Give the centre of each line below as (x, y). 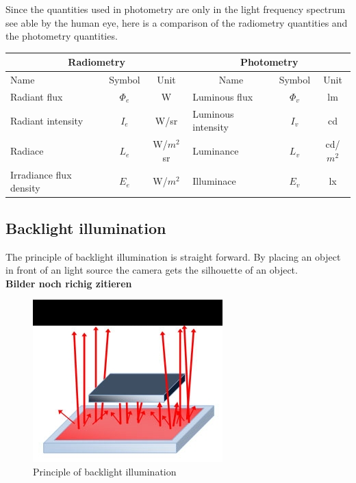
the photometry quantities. (62, 36)
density (25, 188)
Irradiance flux (41, 174)
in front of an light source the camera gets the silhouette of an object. (152, 270)
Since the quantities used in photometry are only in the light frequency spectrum (176, 9)
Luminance (216, 151)
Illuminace (214, 181)
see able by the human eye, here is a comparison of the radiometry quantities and (177, 22)
